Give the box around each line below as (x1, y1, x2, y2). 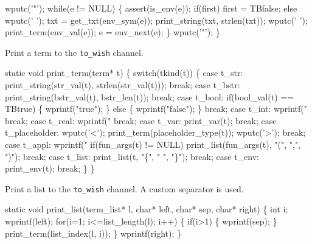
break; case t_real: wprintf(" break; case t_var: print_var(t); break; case (5, 114, 277, 127)
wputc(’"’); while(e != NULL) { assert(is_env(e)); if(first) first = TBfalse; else (5, 2, 297, 14)
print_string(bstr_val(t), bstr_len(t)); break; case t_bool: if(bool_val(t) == (5, 90, 294, 103)
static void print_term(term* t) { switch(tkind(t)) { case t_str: (5, 66, 243, 79)
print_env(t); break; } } (5, 162, 95, 175)
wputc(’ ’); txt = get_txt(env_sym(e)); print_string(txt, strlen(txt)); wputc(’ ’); (5, 13, 308, 26)
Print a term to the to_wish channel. (5, 46, 144, 58)
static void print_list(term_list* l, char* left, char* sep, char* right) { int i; (5, 203, 288, 215)
